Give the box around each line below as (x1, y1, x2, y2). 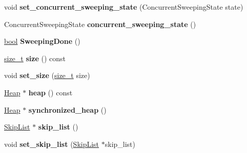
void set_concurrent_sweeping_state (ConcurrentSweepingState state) (4, 2, 243, 12)
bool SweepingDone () (4, 36, 80, 46)
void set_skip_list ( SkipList (4, 138, 99, 149)
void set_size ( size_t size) (4, 70, 90, 81)
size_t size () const (4, 53, 66, 63)
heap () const (28, 87, 73, 97)
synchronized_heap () (28, 104, 107, 115)
